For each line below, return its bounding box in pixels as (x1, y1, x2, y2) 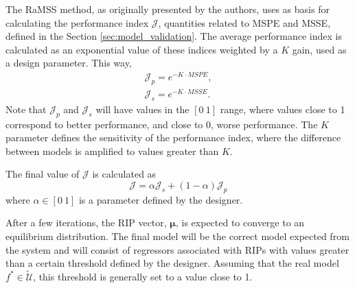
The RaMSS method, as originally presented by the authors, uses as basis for (5, 2, 330, 16)
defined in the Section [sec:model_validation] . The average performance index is (5, 29, 342, 43)
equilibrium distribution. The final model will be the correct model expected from (5, 228, 350, 243)
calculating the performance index (5, 15, 149, 29)
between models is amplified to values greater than (5, 143, 219, 158)
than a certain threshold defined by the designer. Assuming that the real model (5, 256, 339, 270)
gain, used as (292, 42, 347, 56)
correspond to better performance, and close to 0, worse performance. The (5, 117, 318, 131)
